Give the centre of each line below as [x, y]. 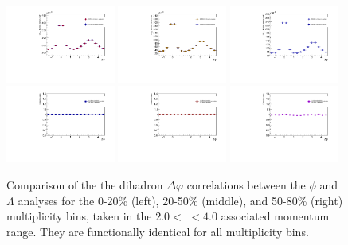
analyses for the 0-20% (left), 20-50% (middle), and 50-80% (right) [180, 200]
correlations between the [246, 184]
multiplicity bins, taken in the [79, 216]
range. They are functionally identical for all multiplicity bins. [158, 231]
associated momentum [275, 216]
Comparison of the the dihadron [85, 184]
